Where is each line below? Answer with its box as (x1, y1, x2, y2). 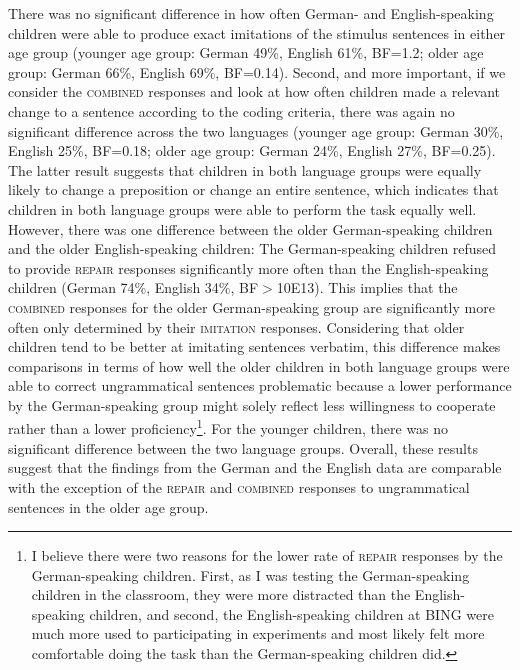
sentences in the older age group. (8, 496, 209, 517)
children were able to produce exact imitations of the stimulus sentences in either (8, 22, 506, 43)
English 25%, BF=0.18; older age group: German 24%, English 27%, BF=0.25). (8, 140, 496, 161)
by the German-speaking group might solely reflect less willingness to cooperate (8, 394, 496, 415)
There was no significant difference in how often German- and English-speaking (8, 3, 494, 23)
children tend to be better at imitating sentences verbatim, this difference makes (8, 336, 501, 357)
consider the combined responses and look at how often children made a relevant (8, 81, 501, 102)
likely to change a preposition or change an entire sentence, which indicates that (8, 179, 499, 200)
